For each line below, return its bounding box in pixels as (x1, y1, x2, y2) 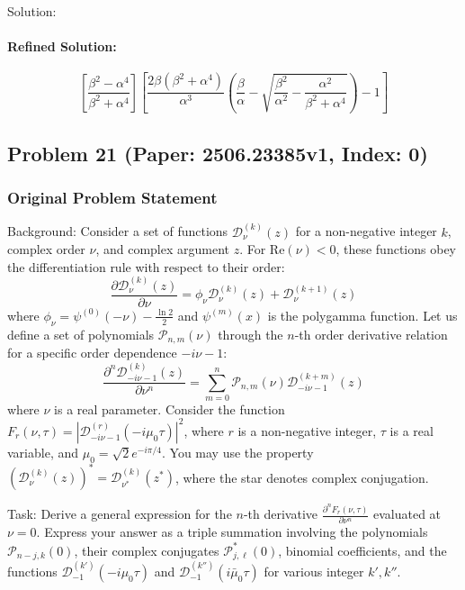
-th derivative (243, 504, 318, 523)
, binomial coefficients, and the (278, 540, 447, 559)
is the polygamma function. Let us (267, 305, 458, 324)
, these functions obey (335, 240, 456, 259)
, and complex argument (95, 240, 229, 259)
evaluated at (372, 504, 442, 523)
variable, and (7, 442, 79, 461)
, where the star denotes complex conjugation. (174, 467, 429, 486)
